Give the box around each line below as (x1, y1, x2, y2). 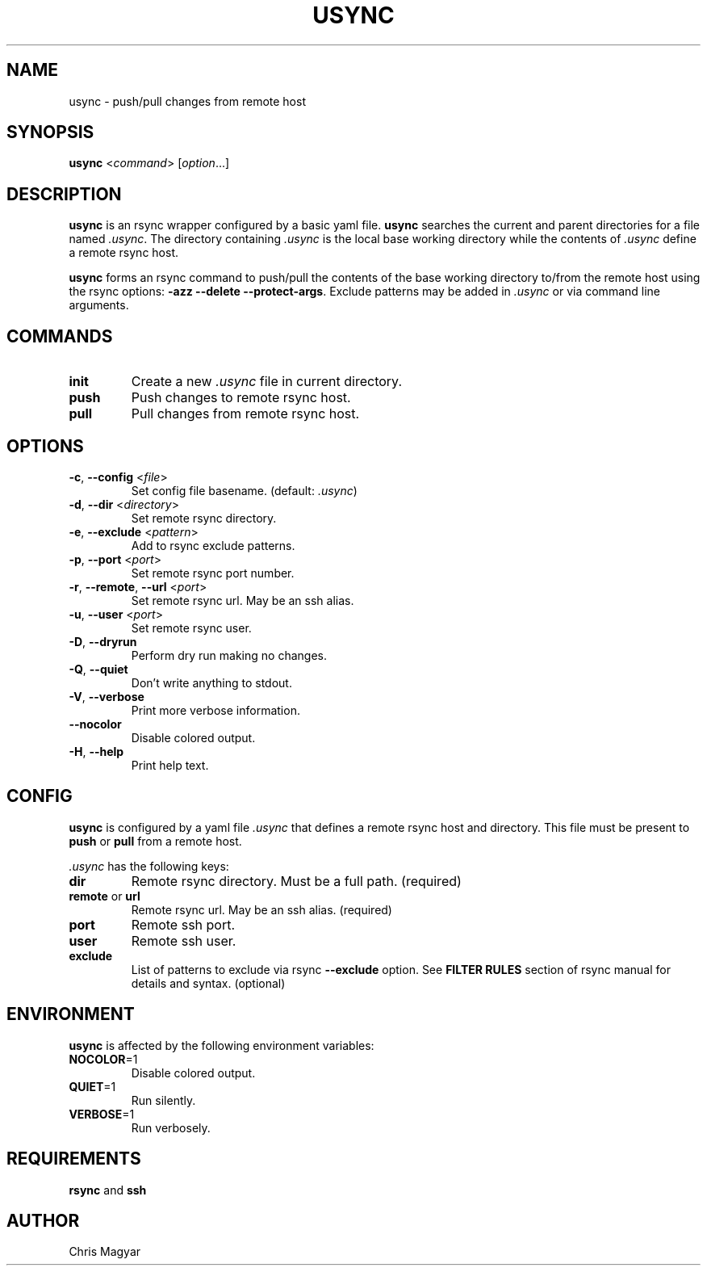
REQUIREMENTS (6, 1148, 141, 1169)
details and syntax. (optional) (131, 976, 286, 990)
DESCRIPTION (6, 183, 122, 204)
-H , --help (69, 744, 124, 758)
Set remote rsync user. (131, 620, 252, 635)
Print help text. (131, 758, 209, 772)
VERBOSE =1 (69, 1106, 135, 1121)
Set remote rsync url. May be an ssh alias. (131, 593, 354, 607)
